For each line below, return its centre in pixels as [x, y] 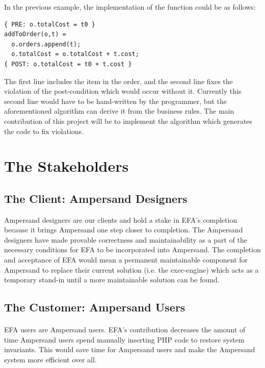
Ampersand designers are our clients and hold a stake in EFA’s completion [121, 219]
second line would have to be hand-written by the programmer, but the [115, 101]
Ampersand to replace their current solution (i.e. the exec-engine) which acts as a [131, 269]
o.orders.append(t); [46, 44]
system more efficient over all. [50, 360]
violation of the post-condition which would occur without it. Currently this [123, 91]
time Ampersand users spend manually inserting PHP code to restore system [124, 339]
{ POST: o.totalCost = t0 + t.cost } [68, 64]
